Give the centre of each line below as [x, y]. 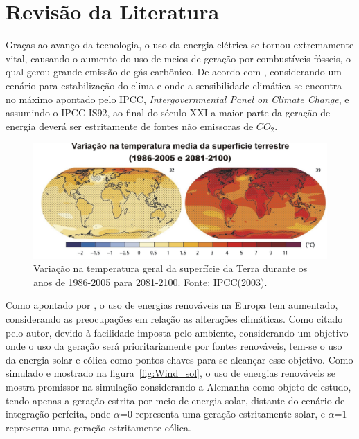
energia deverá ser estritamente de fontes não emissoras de [130, 126]
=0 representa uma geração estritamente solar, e [222, 414]
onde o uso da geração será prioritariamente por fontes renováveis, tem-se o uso [174, 346]
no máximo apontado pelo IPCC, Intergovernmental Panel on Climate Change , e [177, 99]
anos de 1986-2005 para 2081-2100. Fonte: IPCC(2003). [150, 281]
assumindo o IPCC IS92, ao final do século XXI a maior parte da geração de [168, 113]
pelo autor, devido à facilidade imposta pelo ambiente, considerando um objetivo [177, 332]
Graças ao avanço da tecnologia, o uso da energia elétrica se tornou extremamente [180, 45]
